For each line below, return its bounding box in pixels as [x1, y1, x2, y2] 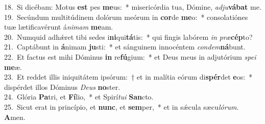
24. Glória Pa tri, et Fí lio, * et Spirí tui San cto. [4, 91, 154, 102]
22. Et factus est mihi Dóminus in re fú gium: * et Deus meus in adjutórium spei [4, 51, 256, 62]
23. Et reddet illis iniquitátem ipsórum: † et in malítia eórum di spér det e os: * [4, 71, 253, 82]
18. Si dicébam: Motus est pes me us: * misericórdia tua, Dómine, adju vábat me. [4, 2, 261, 12]
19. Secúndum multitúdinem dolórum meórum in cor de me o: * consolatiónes [4, 11, 248, 22]
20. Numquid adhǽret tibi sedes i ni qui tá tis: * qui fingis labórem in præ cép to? [4, 31, 253, 42]
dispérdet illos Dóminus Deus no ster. [4, 81, 121, 92]
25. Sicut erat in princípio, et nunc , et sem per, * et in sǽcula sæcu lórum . [4, 101, 239, 112]
